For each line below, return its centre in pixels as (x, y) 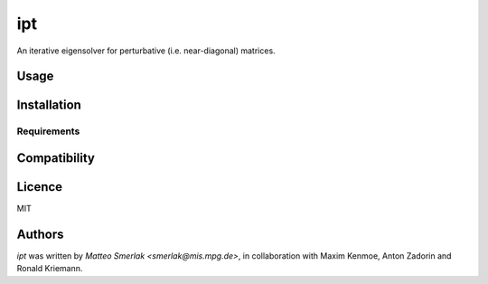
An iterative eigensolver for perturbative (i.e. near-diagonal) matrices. (146, 51)
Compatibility (56, 158)
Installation (49, 105)
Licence (40, 187)
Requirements (48, 131)
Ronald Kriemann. (50, 269)
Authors (40, 234)
